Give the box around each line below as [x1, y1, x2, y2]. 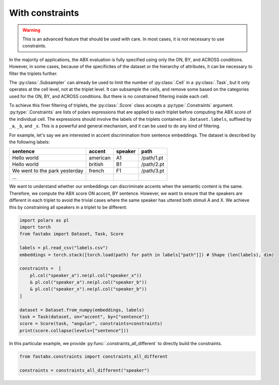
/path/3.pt [141, 168, 165, 175]
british [89, 161, 104, 168]
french [89, 168, 105, 175]
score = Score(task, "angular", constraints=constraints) [19, 321, 163, 326]
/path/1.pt [141, 154, 164, 161]
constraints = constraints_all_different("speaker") [19, 367, 150, 373]
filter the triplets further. [9, 70, 58, 76]
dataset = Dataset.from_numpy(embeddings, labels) [19, 307, 145, 313]
